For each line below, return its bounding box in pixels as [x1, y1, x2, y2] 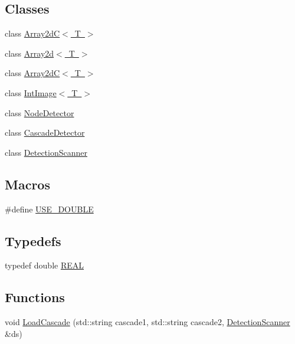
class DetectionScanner [5, 146, 87, 158]
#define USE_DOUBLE [5, 202, 94, 215]
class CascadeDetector [5, 126, 85, 139]
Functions [5, 288, 65, 306]
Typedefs [5, 231, 61, 250]
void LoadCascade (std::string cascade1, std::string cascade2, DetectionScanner [5, 316, 290, 328]
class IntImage [5, 86, 57, 99]
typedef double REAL [5, 259, 84, 271]
